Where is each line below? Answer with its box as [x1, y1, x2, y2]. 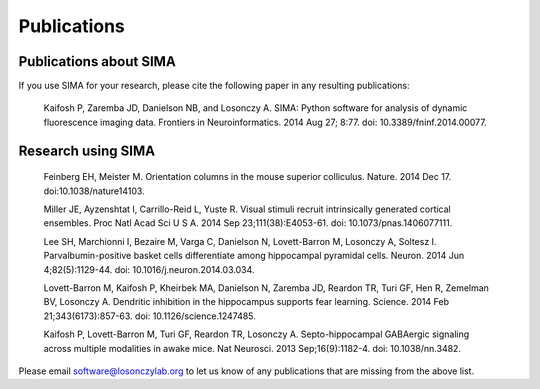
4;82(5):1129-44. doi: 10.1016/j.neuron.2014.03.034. [43, 263, 255, 275]
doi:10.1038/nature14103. [43, 185, 145, 197]
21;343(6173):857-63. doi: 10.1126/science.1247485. [43, 310, 257, 322]
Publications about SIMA [18, 53, 177, 70]
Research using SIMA [18, 142, 155, 159]
